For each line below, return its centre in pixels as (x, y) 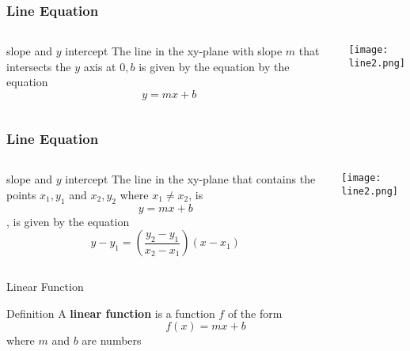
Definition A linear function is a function (111, 313)
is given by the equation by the (214, 66)
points (21, 194)
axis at (100, 66)
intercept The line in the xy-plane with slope (174, 51)
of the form (255, 313)
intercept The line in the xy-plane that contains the (190, 179)
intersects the (39, 66)
